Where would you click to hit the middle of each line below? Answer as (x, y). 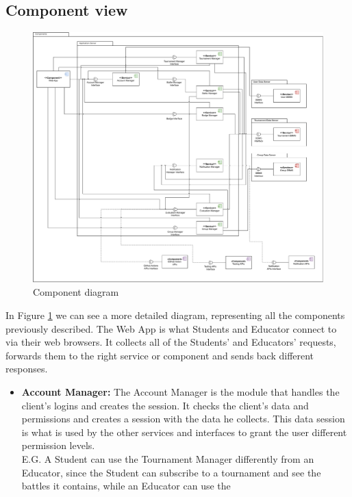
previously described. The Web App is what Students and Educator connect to (171, 328)
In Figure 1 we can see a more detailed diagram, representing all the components (175, 315)
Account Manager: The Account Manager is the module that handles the (180, 391)
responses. (27, 369)
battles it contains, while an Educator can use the (126, 486)
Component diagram (76, 292)
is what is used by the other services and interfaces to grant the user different (184, 432)
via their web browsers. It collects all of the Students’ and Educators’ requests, (171, 342)
